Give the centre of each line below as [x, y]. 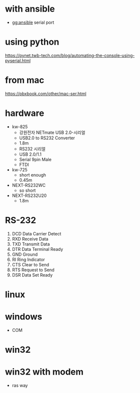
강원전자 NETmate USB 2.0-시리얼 [52, 132]
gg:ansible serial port [33, 22]
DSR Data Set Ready [32, 275]
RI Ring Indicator [28, 259]
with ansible [30, 9]
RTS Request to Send [33, 270]
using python [32, 42]
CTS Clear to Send [30, 264]
